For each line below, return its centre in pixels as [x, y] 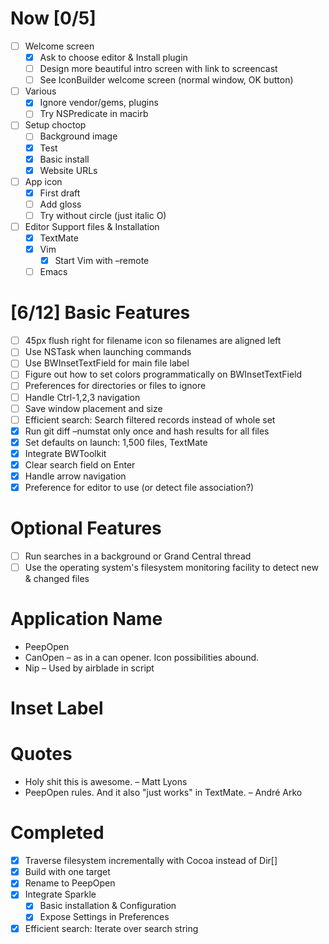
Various [40, 91]
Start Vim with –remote [102, 261]
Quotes [41, 754]
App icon [43, 181]
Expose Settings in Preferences [104, 917]
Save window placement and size [93, 408]
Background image [78, 136]
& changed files [57, 579]
